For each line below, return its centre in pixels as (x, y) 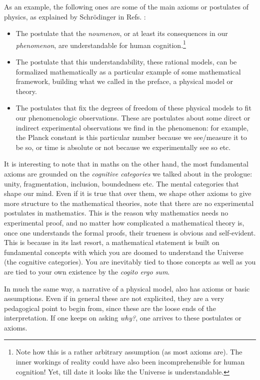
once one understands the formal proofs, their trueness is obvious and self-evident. (130, 232)
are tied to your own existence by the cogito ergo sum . (87, 271)
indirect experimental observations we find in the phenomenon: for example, (132, 127)
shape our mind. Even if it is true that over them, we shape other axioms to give (128, 193)
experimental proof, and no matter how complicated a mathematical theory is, (124, 222)
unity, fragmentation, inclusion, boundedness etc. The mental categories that (121, 183)
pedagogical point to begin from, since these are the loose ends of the (110, 308)
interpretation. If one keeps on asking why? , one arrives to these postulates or (123, 318)
